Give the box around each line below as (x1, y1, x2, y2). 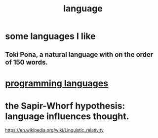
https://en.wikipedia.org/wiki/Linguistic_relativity (5, 127, 104, 133)
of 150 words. (5, 58, 48, 67)
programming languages (5, 77, 109, 89)
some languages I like (5, 31, 96, 42)
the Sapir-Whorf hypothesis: (5, 100, 125, 111)
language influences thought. (5, 110, 129, 122)
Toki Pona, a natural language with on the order (5, 50, 154, 59)
